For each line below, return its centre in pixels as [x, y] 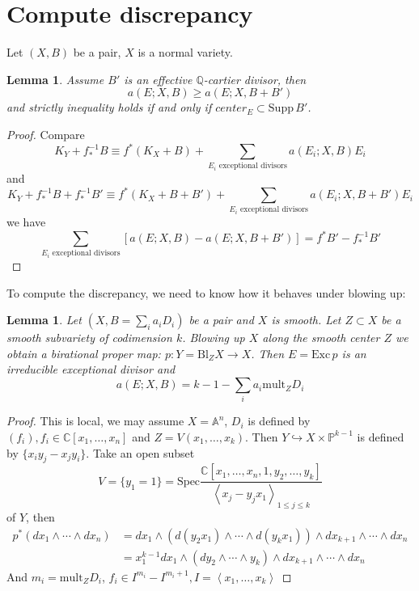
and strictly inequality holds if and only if [109, 107]
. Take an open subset [140, 452]
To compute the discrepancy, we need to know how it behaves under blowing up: [206, 292]
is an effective [158, 79]
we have [26, 222]
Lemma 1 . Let [44, 320]
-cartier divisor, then [255, 79]
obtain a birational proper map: [84, 353]
